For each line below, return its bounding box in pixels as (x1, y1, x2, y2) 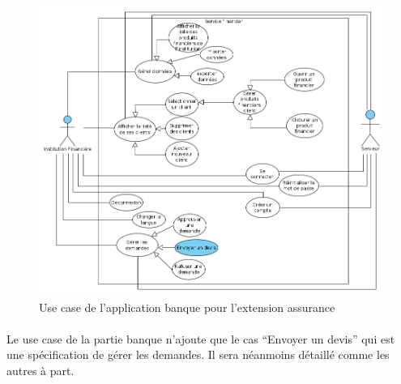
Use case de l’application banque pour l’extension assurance (39, 298, 335, 315)
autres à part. (6, 362, 75, 379)
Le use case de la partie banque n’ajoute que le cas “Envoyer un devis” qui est (6, 330, 395, 347)
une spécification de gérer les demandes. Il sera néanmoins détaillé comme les (6, 346, 390, 363)
